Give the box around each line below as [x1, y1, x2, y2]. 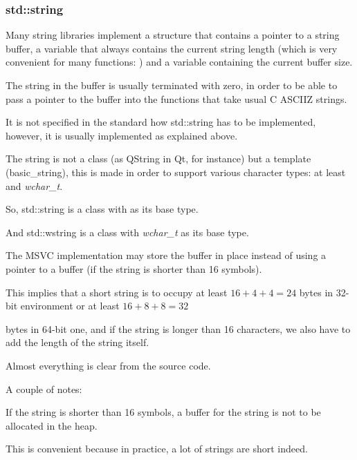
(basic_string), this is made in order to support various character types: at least [6, 164, 346, 179]
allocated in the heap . [6, 418, 98, 432]
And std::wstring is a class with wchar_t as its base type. [6, 224, 249, 239]
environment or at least [20, 298, 120, 313]
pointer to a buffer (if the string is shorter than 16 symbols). [6, 261, 262, 276]
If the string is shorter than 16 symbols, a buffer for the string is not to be [6, 405, 321, 419]
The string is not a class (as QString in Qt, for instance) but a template [6, 151, 311, 166]
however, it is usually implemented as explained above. [6, 128, 238, 142]
